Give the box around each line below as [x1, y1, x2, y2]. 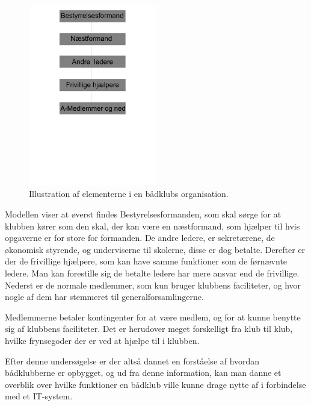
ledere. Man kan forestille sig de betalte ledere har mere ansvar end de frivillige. [5, 267, 300, 279]
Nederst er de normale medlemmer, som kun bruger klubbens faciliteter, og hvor [5, 278, 301, 291]
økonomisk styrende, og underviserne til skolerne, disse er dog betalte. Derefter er [5, 243, 306, 255]
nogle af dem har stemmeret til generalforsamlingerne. [5, 290, 204, 303]
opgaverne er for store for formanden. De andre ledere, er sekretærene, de [5, 231, 275, 244]
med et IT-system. [5, 390, 73, 402]
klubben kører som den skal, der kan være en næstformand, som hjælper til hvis [5, 219, 300, 232]
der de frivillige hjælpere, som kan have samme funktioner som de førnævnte [5, 255, 288, 267]
